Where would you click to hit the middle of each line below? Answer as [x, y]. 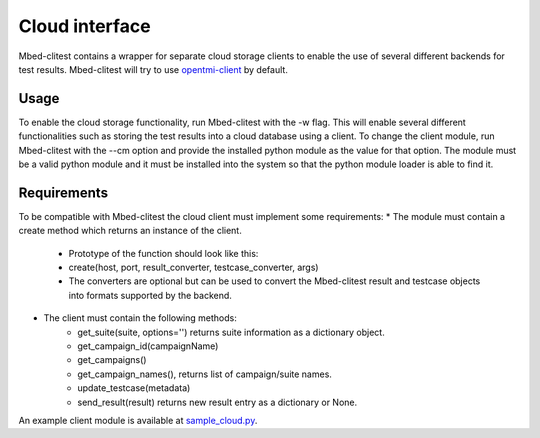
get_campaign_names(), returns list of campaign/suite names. [204, 374]
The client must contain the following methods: [140, 318]
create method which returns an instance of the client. [130, 231]
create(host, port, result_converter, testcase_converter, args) [193, 267]
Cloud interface [84, 26]
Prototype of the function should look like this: [163, 253]
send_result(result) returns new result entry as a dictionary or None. [217, 402]
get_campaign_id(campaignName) [148, 346]
